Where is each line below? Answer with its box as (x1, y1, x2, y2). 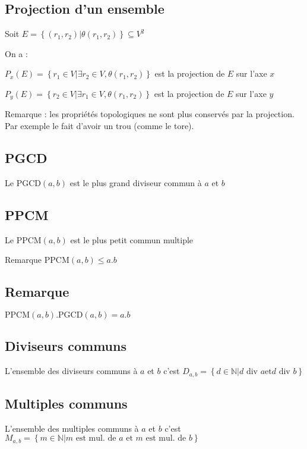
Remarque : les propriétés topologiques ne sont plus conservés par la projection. (5, 108, 295, 120)
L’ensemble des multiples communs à (5, 422, 139, 434)
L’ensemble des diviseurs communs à (5, 365, 138, 377)
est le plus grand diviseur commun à (69, 176, 202, 189)
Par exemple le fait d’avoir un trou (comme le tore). (5, 120, 194, 132)
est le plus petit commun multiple (70, 233, 194, 246)
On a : (5, 47, 28, 59)
